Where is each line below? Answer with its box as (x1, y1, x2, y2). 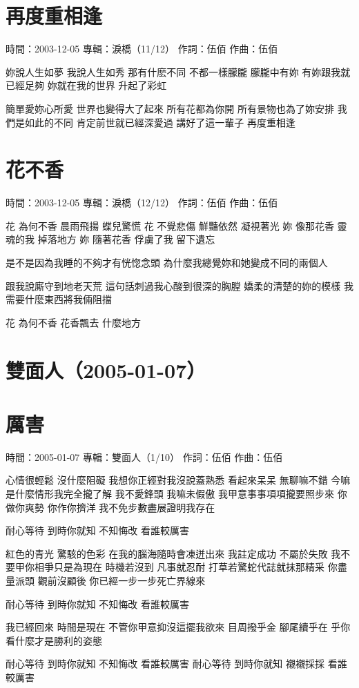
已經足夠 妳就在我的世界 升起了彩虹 (6, 78, 167, 92)
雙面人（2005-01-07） (6, 355, 206, 384)
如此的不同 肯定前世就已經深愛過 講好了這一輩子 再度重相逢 (24, 115, 295, 129)
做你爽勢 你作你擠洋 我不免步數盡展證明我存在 (6, 500, 215, 514)
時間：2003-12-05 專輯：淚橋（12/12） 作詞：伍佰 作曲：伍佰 (6, 195, 278, 210)
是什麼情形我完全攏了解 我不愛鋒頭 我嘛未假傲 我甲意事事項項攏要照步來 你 (6, 486, 347, 501)
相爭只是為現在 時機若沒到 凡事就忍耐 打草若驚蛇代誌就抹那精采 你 (34, 560, 338, 574)
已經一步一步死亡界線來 (99, 573, 206, 588)
